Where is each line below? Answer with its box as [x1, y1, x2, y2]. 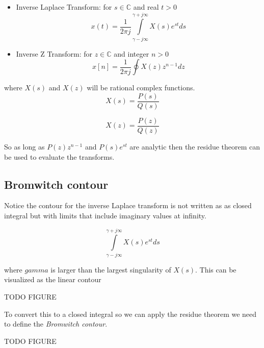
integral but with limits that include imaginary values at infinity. [4, 210, 206, 221]
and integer [114, 48, 149, 59]
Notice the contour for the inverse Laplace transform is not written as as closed [4, 200, 252, 211]
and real [133, 2, 159, 12]
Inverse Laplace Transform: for [16, 2, 112, 12]
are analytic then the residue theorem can [129, 141, 260, 152]
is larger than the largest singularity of [50, 264, 171, 275]
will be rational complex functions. [87, 82, 195, 93]
